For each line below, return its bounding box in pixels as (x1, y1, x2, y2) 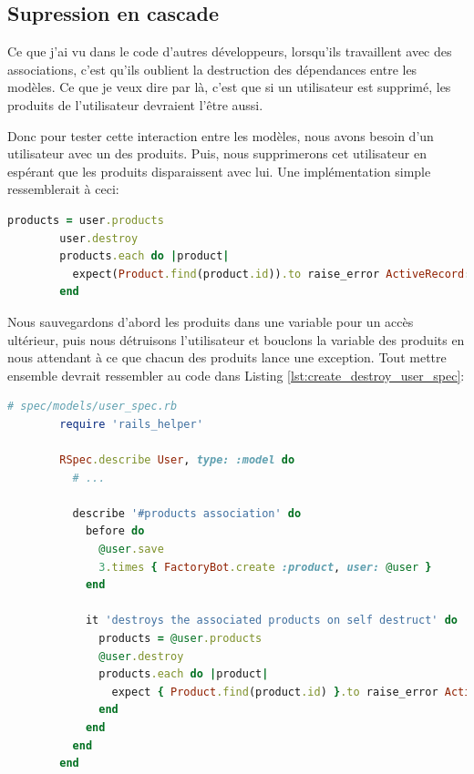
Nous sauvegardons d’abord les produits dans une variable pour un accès (7, 311, 414, 331)
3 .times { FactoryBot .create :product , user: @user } (98, 560, 432, 574)
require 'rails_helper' (59, 417, 203, 431)
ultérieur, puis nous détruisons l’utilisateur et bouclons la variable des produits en (7, 330, 465, 349)
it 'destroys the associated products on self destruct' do (85, 614, 458, 627)
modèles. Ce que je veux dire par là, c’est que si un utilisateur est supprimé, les (7, 77, 451, 97)
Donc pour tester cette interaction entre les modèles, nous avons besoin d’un (7, 126, 434, 145)
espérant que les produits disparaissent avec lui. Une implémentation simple (7, 161, 431, 180)
